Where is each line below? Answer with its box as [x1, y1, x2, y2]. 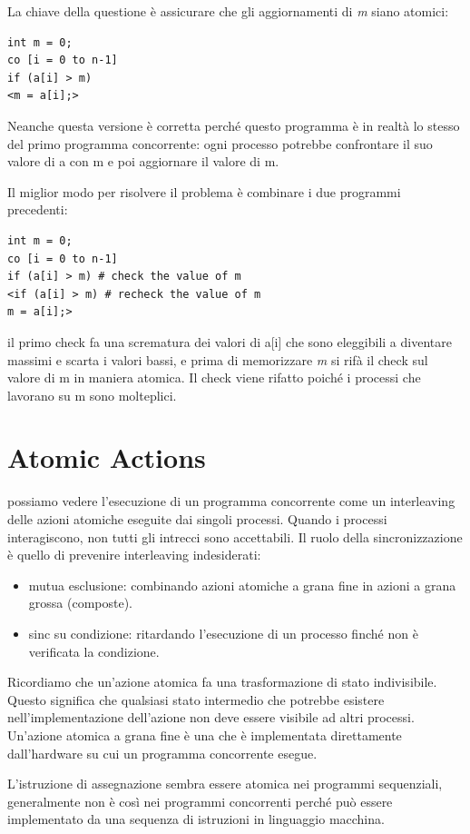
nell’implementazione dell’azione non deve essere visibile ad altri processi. [7, 708, 415, 727]
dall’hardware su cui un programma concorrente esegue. [7, 743, 318, 762]
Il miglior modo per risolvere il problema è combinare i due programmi [7, 182, 401, 201]
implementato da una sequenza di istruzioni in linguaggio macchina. [7, 809, 385, 829]
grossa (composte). [28, 593, 132, 612]
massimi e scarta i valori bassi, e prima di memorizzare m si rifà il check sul [7, 350, 428, 369]
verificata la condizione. [28, 641, 160, 660]
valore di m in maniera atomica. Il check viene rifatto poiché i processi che [7, 368, 421, 387]
